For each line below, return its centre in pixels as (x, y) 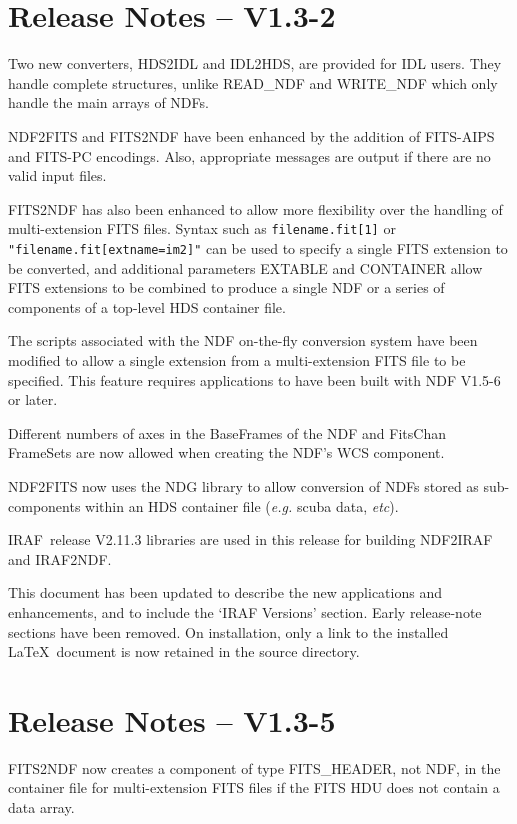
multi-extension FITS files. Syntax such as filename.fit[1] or (202, 228)
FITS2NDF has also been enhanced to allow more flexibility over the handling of (255, 208)
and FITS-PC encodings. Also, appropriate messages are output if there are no (249, 155)
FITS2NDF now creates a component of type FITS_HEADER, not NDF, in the (254, 767)
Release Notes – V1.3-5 (172, 719)
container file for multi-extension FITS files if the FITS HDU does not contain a (254, 787)
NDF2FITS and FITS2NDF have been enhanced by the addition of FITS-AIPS (251, 135)
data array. (41, 807)
